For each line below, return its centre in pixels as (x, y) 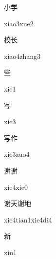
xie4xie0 (16, 187)
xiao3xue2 (19, 23)
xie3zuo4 (17, 154)
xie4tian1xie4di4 (28, 219)
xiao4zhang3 (22, 56)
